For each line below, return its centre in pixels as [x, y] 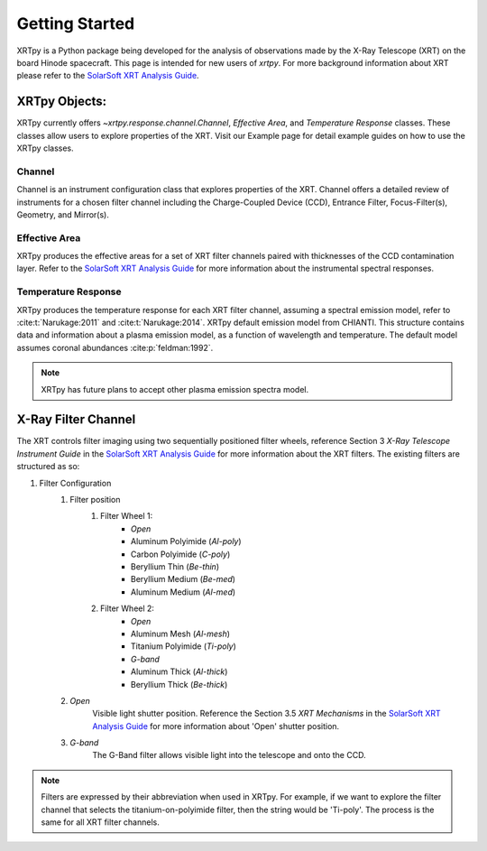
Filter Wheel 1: [127, 516]
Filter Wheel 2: [128, 608]
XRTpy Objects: [62, 102]
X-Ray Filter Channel [76, 420]
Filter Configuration [75, 483]
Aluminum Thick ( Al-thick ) [179, 671]
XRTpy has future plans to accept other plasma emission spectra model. [175, 389]
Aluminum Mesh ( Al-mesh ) [180, 634]
